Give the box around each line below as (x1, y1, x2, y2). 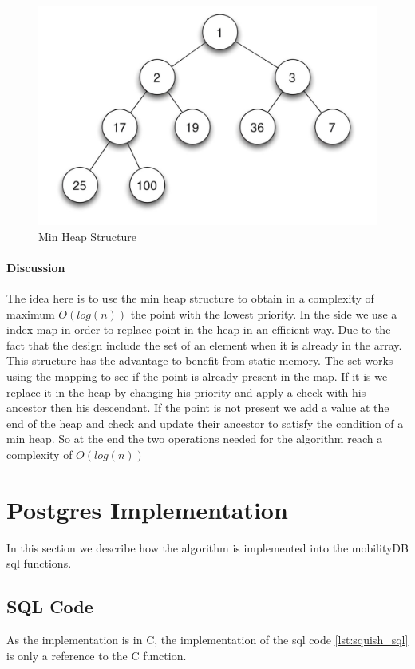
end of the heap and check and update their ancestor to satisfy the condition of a (6, 414, 404, 431)
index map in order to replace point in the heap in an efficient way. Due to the (6, 321, 391, 338)
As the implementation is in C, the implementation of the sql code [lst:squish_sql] (6, 631, 409, 648)
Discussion (6, 259, 65, 275)
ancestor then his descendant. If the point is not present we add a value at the (6, 399, 389, 416)
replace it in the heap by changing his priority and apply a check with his (6, 383, 366, 400)
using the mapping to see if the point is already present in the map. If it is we (6, 368, 388, 385)
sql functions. (6, 555, 72, 572)
